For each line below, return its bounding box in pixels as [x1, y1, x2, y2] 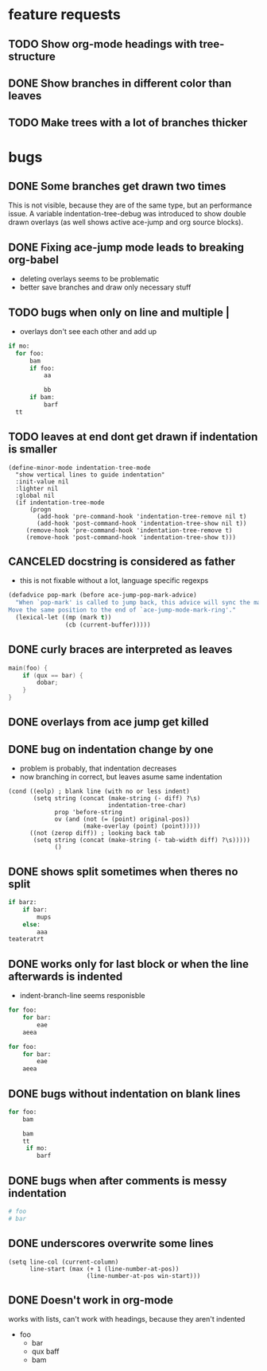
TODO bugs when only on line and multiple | [8, 305, 230, 319]
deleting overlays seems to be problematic [19, 274, 160, 284]
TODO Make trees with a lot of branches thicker [8, 116, 248, 130]
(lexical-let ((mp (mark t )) [15, 614, 112, 622]
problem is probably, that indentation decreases [19, 763, 177, 773]
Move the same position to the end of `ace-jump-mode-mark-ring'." [8, 606, 237, 614]
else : [22, 920, 41, 928]
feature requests [8, 6, 122, 24]
